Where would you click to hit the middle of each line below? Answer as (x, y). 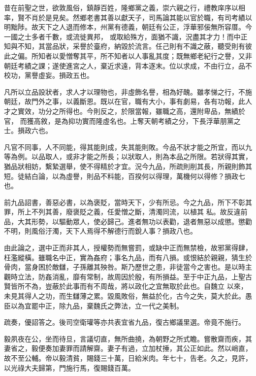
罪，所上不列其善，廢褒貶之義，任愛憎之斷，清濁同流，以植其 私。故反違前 (126, 212)
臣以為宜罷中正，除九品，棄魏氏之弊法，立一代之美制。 (94, 305)
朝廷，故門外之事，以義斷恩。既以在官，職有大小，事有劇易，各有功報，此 (125, 101)
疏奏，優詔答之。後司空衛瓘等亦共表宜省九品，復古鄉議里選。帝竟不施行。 (125, 322)
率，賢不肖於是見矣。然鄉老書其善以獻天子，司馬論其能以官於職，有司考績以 (128, 17)
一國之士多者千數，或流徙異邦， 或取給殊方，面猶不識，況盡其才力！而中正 (126, 36)
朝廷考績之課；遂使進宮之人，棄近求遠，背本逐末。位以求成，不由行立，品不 (128, 65)
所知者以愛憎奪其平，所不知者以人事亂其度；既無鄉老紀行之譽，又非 (142, 55)
